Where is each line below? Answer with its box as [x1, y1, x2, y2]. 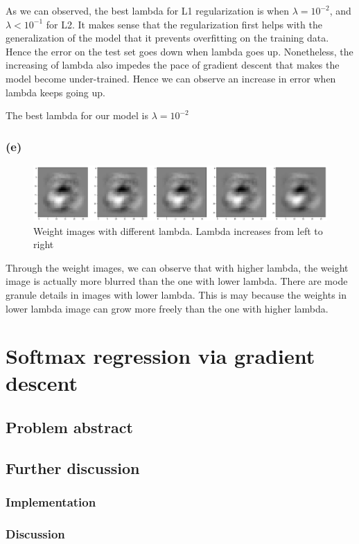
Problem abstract [6, 416, 133, 438]
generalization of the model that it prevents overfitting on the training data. [6, 30, 329, 45]
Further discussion [6, 457, 140, 478]
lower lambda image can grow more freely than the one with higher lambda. [6, 301, 329, 315]
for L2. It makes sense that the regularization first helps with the [46, 17, 322, 31]
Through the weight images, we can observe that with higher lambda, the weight [6, 260, 349, 274]
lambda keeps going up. [6, 85, 105, 99]
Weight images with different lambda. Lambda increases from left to [33, 223, 323, 238]
